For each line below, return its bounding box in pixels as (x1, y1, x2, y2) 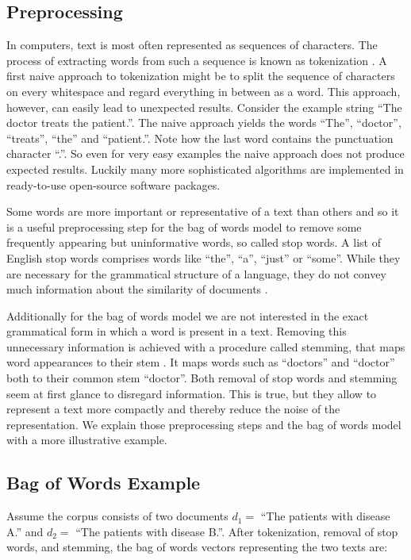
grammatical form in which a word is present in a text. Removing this (6, 323, 347, 339)
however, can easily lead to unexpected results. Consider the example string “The (6, 98, 402, 115)
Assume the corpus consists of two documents (6, 508, 229, 524)
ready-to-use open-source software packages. (6, 176, 221, 193)
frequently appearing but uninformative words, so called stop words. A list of (6, 234, 381, 251)
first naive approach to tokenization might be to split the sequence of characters (6, 67, 395, 84)
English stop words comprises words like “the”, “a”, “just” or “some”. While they (6, 249, 401, 266)
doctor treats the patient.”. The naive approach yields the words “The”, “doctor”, (6, 114, 401, 131)
